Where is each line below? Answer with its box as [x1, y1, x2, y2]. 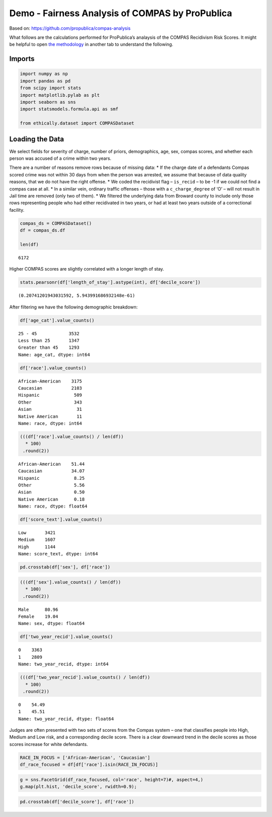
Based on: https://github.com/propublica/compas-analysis [9, 25, 131, 31]
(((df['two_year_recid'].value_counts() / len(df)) [20, 674, 151, 680]
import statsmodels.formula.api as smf [20, 106, 118, 112]
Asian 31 [18, 406, 83, 412]
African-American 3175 [18, 378, 83, 384]
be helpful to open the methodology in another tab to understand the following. [9, 41, 173, 47]
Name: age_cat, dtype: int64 [18, 352, 90, 357]
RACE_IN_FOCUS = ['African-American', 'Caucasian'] [20, 755, 151, 761]
